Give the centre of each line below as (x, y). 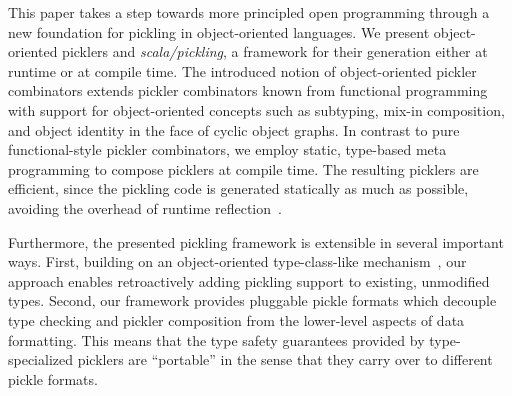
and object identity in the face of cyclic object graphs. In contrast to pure (234, 129)
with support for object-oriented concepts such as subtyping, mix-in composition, (256, 109)
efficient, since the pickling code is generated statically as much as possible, (238, 188)
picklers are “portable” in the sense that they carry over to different (285, 359)
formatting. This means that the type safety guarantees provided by (216, 339)
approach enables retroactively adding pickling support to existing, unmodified (249, 280)
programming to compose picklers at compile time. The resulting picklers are (243, 168)
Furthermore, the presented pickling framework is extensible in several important (256, 241)
